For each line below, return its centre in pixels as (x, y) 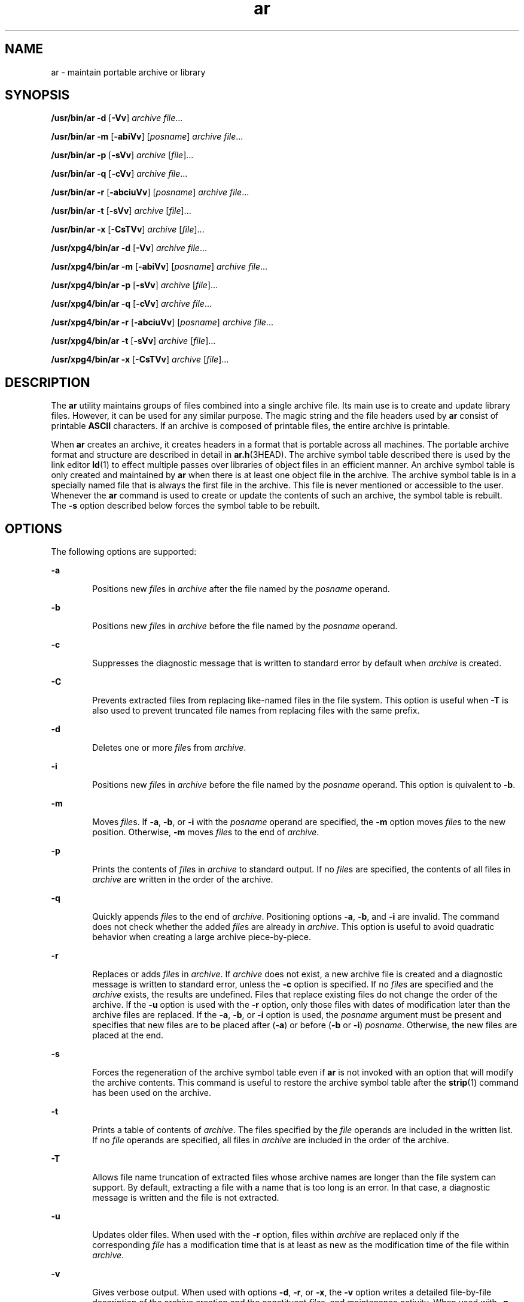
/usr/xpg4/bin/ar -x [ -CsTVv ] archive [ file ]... (140, 360)
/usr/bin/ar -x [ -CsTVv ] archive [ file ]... (128, 229)
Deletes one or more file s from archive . (169, 748)
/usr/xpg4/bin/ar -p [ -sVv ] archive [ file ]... (135, 285)
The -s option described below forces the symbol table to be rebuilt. (185, 506)
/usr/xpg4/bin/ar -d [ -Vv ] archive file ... (129, 248)
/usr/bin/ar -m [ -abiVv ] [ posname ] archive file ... (147, 137)
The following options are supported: (124, 552)
